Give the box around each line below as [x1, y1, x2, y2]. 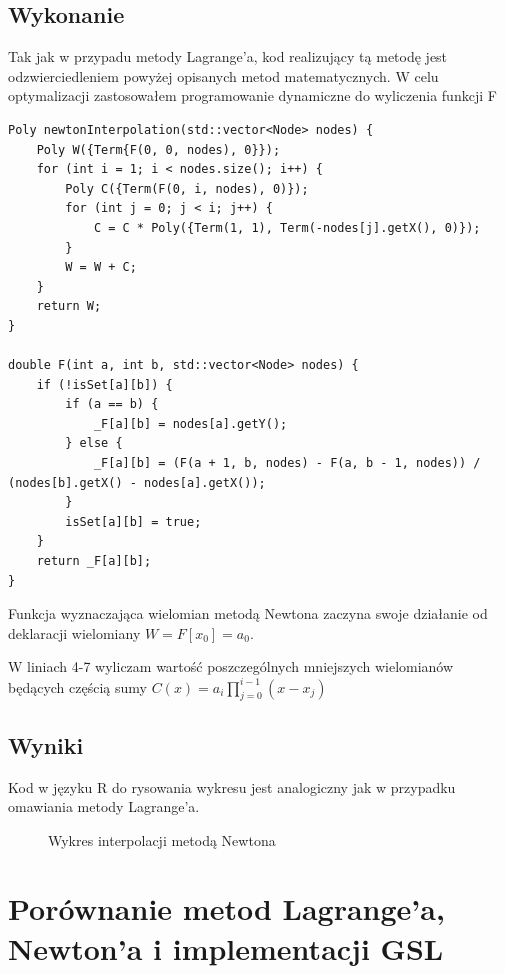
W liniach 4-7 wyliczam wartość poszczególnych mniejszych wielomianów [8, 656, 454, 677]
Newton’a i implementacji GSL [8, 927, 444, 968]
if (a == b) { [65, 397, 159, 412]
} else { [65, 436, 123, 451]
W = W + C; [65, 260, 137, 275]
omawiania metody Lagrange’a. [8, 796, 200, 817]
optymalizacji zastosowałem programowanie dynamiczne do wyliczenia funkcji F [8, 85, 497, 106]
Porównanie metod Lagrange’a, [8, 888, 445, 929]
